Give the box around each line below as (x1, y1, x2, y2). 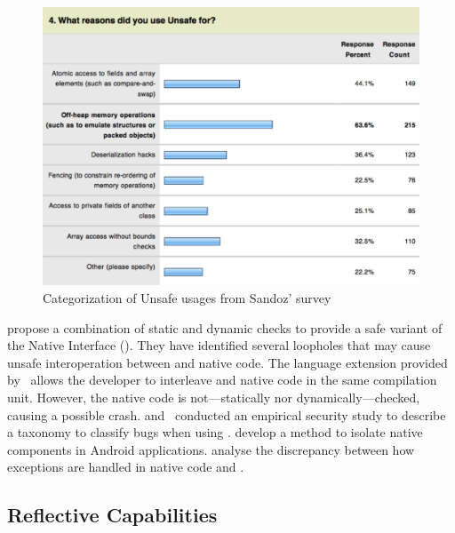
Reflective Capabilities (7, 501, 218, 529)
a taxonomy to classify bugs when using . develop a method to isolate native (7, 423, 423, 442)
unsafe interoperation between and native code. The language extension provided (7, 353, 448, 371)
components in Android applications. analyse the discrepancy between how (7, 440, 415, 458)
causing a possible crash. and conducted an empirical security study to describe (7, 405, 446, 424)
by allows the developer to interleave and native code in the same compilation (7, 370, 437, 389)
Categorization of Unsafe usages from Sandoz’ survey (43, 289, 331, 307)
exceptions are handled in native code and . (7, 457, 244, 476)
